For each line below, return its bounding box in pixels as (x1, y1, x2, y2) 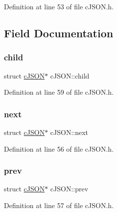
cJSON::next (50, 127, 89, 137)
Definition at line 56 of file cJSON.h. (4, 143, 114, 154)
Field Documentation (4, 25, 114, 40)
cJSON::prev (50, 184, 89, 194)
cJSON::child (50, 70, 90, 80)
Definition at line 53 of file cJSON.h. (4, 1, 114, 11)
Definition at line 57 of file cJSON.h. (4, 200, 114, 210)
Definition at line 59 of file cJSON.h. (4, 87, 114, 97)
